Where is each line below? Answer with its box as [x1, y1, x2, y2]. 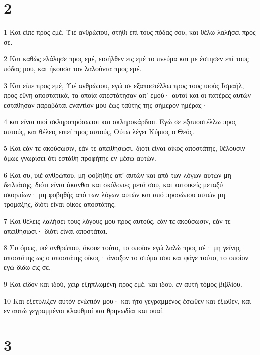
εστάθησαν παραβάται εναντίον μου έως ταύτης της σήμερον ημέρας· [4, 99, 207, 110]
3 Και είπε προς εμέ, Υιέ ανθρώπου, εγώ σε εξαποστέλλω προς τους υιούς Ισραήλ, [4, 80, 244, 90]
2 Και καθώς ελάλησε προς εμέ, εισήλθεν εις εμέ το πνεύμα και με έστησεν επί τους [4, 53, 249, 64]
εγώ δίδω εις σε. [4, 262, 51, 272]
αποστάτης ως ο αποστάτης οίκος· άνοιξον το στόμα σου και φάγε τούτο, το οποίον [4, 252, 248, 262]
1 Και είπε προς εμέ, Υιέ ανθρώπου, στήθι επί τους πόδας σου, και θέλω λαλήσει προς [4, 27, 256, 37]
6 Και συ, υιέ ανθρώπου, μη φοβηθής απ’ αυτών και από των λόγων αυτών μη [4, 169, 231, 180]
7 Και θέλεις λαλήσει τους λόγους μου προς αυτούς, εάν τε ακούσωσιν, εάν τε [4, 216, 231, 226]
